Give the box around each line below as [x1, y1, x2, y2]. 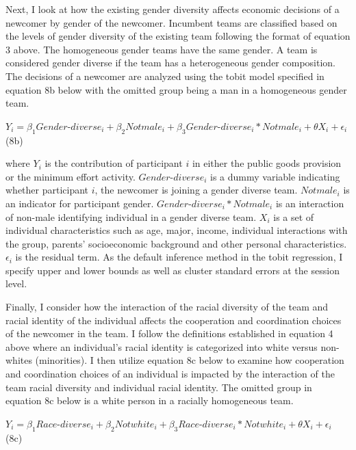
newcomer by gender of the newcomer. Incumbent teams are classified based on [5, 15, 338, 29]
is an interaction [275, 196, 344, 210]
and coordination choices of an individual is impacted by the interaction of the [5, 367, 335, 381]
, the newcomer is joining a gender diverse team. [94, 183, 298, 197]
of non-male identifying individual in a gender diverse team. [5, 209, 257, 224]
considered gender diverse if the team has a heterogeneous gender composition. [5, 55, 335, 70]
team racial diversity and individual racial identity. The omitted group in [5, 380, 312, 394]
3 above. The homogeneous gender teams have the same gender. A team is [5, 42, 318, 56]
